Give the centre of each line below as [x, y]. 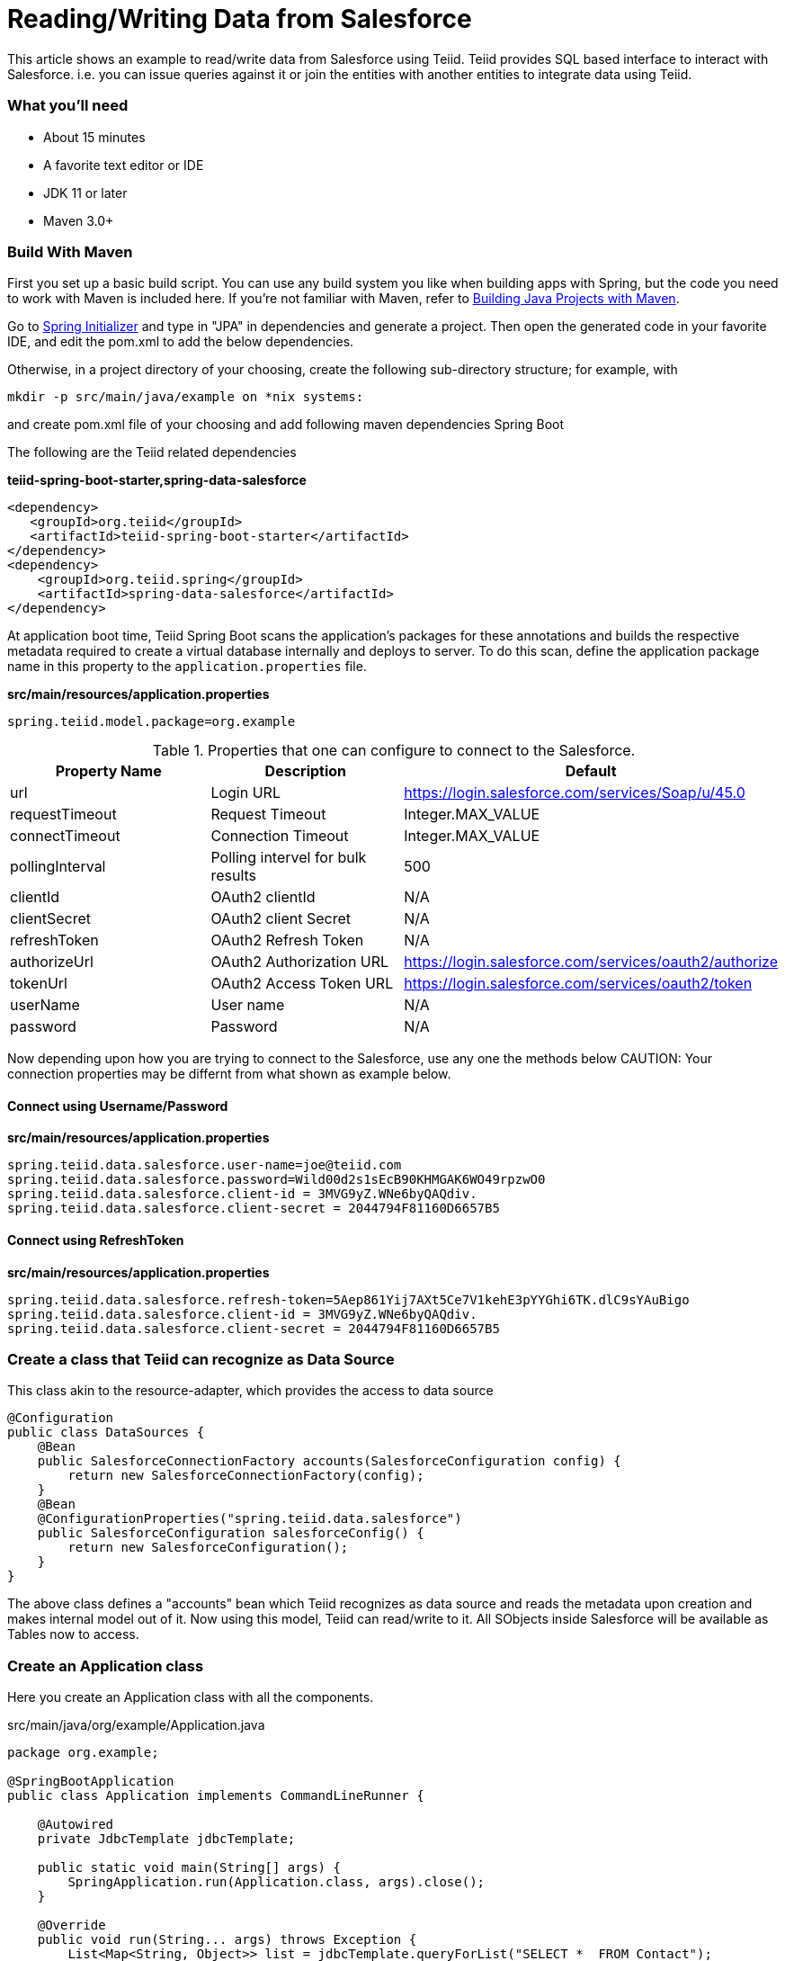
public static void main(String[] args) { [189, 1868]
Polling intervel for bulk [289, 858]
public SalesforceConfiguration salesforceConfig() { [231, 1533]
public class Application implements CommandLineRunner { [216, 1796]
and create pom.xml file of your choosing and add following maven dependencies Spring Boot [286, 425]
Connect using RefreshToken [96, 1240]
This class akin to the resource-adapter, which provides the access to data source [250, 1391]
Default [591, 771]
